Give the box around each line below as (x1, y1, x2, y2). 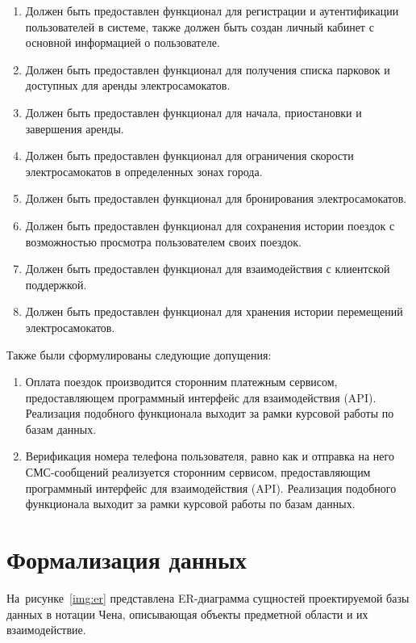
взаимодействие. (6, 621, 86, 638)
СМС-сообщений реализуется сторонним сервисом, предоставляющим (25, 464, 371, 481)
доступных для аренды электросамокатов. (25, 77, 231, 94)
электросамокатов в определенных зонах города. (25, 162, 263, 179)
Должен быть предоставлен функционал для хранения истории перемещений (25, 303, 403, 320)
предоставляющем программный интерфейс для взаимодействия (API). (25, 389, 376, 406)
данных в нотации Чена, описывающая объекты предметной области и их (6, 605, 368, 622)
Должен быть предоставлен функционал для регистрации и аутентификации (25, 2, 399, 19)
